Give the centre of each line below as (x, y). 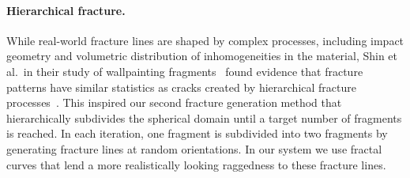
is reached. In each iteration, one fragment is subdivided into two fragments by (197, 133)
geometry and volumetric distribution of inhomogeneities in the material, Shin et (202, 56)
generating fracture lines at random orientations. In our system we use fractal (194, 148)
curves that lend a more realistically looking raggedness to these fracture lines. (196, 164)
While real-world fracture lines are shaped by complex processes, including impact (205, 40)
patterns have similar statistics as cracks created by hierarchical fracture (181, 87)
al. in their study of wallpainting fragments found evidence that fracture (185, 71)
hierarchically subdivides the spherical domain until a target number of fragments (204, 117)
